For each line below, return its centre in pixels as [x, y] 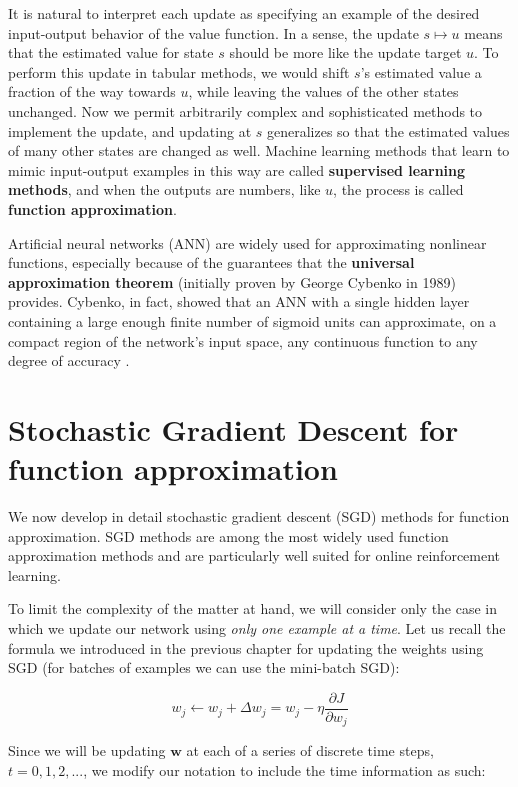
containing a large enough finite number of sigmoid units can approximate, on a [252, 320]
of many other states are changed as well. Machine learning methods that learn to [259, 150]
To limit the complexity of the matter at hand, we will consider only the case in [253, 608]
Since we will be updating [87, 750]
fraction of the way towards [92, 91]
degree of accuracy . [69, 360]
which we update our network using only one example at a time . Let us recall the [257, 627]
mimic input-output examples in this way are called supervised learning [237, 169]
